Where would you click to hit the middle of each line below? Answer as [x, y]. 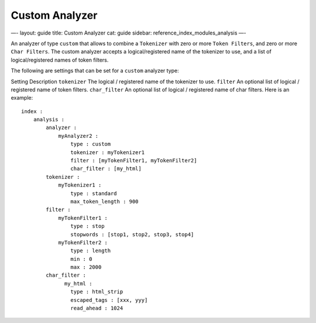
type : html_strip [97, 292]
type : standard [94, 193]
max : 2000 [86, 267]
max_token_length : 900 [104, 201]
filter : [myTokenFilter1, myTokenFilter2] [134, 161]
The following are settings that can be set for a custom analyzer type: [95, 71]
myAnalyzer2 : [78, 136]
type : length [91, 251]
